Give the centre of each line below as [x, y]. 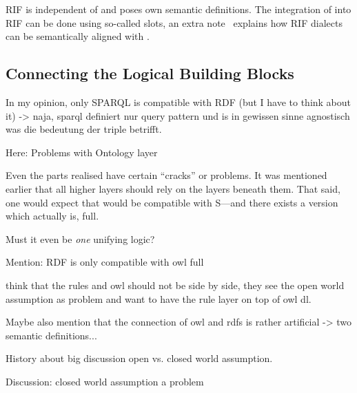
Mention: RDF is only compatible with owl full [105, 262]
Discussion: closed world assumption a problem [105, 381]
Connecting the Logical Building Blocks [150, 73]
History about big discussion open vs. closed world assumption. [139, 358]
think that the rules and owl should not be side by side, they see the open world [175, 285]
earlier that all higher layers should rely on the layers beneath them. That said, [173, 188]
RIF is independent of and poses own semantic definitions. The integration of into [178, 9]
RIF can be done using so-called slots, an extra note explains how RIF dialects [174, 22]
